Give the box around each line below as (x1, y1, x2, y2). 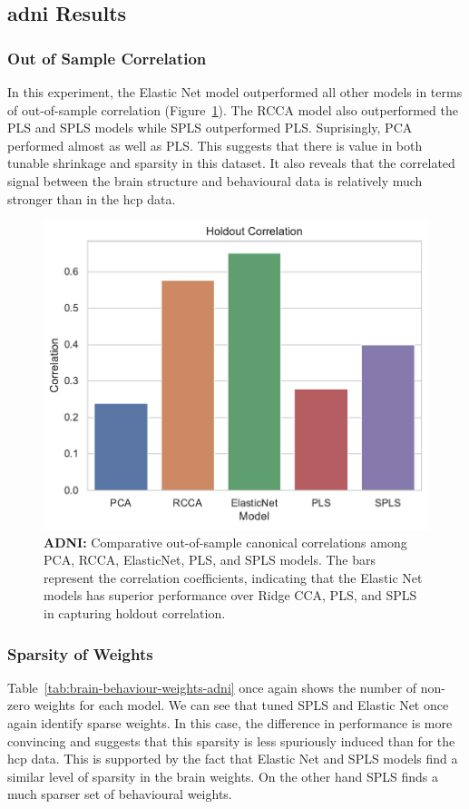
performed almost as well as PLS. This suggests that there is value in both (7, 135, 423, 154)
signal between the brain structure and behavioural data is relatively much (7, 171, 423, 190)
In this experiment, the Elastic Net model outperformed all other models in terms (7, 83, 463, 101)
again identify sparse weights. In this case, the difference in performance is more (7, 714, 453, 733)
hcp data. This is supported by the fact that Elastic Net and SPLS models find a (7, 749, 458, 768)
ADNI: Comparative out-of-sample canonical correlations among (44, 532, 407, 551)
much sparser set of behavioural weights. (7, 784, 232, 804)
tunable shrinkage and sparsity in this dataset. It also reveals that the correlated (7, 153, 455, 173)
